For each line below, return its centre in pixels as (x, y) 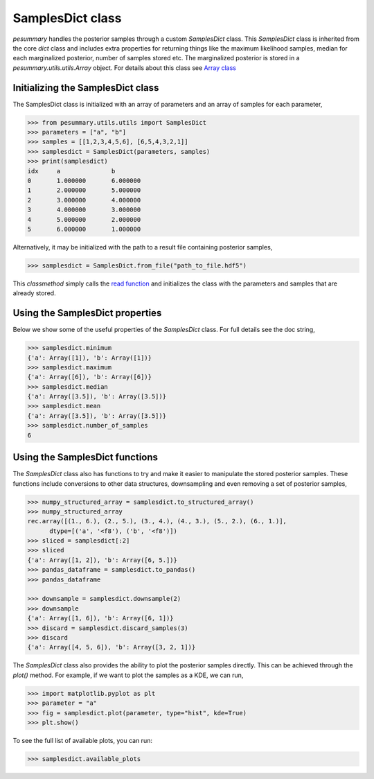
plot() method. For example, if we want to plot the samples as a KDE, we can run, (128, 675)
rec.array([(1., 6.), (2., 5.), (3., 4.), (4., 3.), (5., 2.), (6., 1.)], (157, 521)
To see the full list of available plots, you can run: (82, 740)
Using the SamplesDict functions (86, 457)
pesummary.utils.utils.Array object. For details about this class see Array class (125, 68)
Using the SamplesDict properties (87, 313)
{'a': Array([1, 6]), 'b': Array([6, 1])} (100, 618)
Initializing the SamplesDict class (86, 88)
